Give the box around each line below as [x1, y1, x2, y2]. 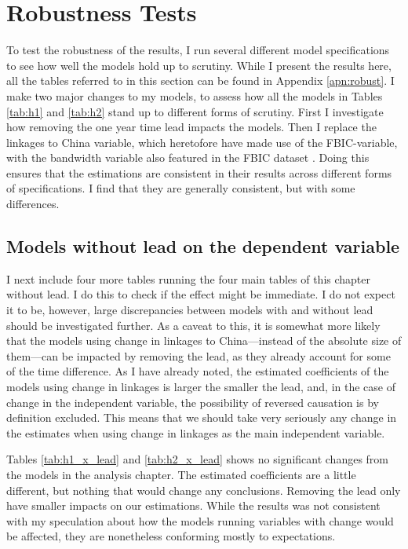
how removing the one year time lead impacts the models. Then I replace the [6, 119, 377, 135]
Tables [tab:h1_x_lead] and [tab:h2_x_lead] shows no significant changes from [6, 451, 389, 467]
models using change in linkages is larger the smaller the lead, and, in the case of [6, 379, 395, 395]
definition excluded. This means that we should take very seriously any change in [6, 409, 397, 426]
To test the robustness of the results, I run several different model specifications [6, 42, 390, 58]
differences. [6, 196, 60, 212]
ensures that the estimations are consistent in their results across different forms [6, 164, 392, 181]
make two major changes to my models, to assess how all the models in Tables [6, 87, 383, 104]
